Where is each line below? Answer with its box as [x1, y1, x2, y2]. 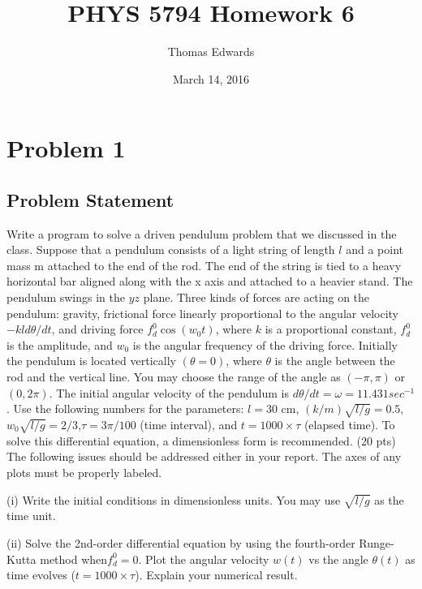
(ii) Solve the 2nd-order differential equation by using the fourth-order [6, 534, 355, 551]
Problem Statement [6, 187, 174, 212]
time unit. [6, 507, 56, 524]
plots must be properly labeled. [6, 463, 162, 480]
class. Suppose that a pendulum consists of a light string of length [6, 241, 335, 258]
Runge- [359, 534, 394, 551]
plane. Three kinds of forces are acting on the [143, 289, 370, 306]
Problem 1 [6, 131, 126, 165]
